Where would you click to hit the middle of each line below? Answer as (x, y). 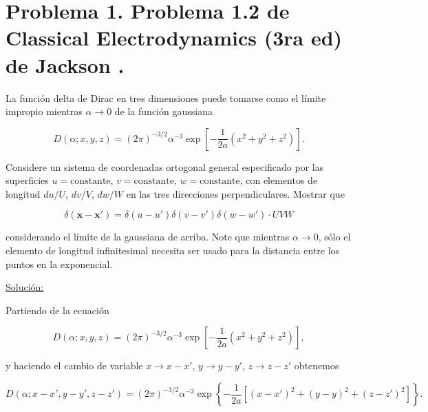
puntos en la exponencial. (59, 264)
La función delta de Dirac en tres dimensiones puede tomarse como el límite (166, 97)
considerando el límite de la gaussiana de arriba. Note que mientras (148, 237)
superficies (27, 180)
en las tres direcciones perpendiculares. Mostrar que (235, 193)
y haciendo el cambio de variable (74, 365)
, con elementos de (279, 180)
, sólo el (334, 237)
